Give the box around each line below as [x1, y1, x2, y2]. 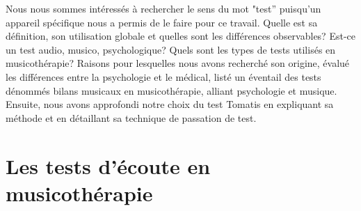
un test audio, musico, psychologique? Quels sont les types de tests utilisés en [6, 42, 336, 56]
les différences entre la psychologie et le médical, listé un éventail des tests [6, 69, 321, 84]
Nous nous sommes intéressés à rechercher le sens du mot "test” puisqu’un [6, 1, 321, 15]
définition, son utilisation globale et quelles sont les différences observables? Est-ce [6, 29, 355, 43]
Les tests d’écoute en [6, 151, 211, 180]
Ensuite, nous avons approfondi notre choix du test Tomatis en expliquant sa [6, 97, 334, 111]
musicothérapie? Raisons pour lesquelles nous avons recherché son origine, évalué [6, 56, 350, 70]
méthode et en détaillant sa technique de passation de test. [6, 110, 257, 125]
